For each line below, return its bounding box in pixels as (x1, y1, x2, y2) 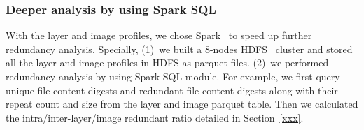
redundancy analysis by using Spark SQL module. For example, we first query (6, 69, 340, 83)
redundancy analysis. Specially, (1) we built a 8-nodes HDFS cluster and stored (6, 41, 353, 56)
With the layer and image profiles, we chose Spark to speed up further (6, 28, 312, 43)
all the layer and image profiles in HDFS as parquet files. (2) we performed (6, 55, 329, 70)
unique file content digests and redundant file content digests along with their (6, 82, 338, 97)
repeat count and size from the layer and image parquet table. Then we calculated (6, 96, 358, 111)
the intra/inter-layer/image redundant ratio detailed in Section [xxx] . (6, 110, 304, 124)
